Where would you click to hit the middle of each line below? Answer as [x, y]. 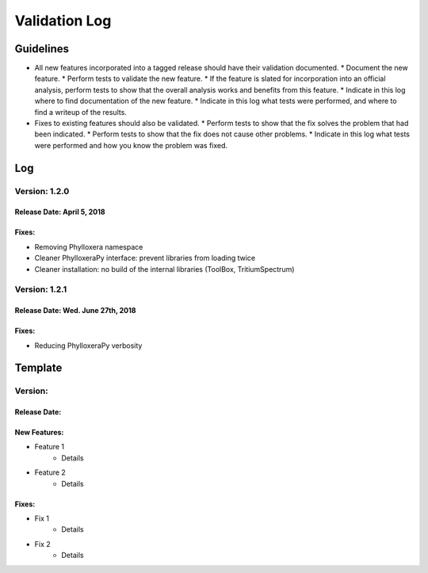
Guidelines [42, 49]
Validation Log [63, 21]
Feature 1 [50, 447]
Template [38, 368]
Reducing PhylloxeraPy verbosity [88, 346]
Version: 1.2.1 [41, 289]
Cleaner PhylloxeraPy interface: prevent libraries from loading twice [145, 258]
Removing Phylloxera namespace [89, 246]
